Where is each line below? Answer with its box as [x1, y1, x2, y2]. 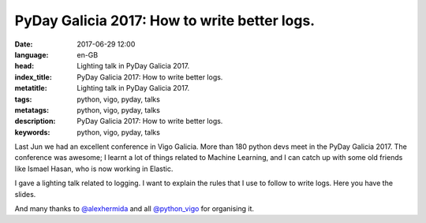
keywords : [14, 127, 50, 137]
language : [14, 50, 49, 59]
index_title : [14, 72, 53, 82]
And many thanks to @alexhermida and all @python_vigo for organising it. [14, 204, 255, 214]
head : [14, 61, 35, 71]
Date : [14, 39, 33, 49]
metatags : [14, 105, 50, 114]
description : [14, 117, 56, 126]
